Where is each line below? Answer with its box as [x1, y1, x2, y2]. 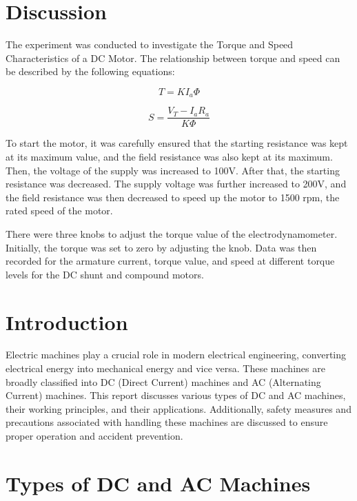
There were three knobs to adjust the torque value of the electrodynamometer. [6, 226, 338, 241]
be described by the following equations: [6, 64, 175, 79]
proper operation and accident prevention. [6, 429, 183, 443]
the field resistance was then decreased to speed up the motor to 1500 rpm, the [6, 190, 340, 204]
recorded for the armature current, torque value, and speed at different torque [6, 254, 335, 268]
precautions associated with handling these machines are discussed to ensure [6, 415, 328, 429]
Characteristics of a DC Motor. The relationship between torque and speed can [6, 50, 340, 65]
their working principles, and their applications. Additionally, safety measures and [6, 401, 351, 416]
